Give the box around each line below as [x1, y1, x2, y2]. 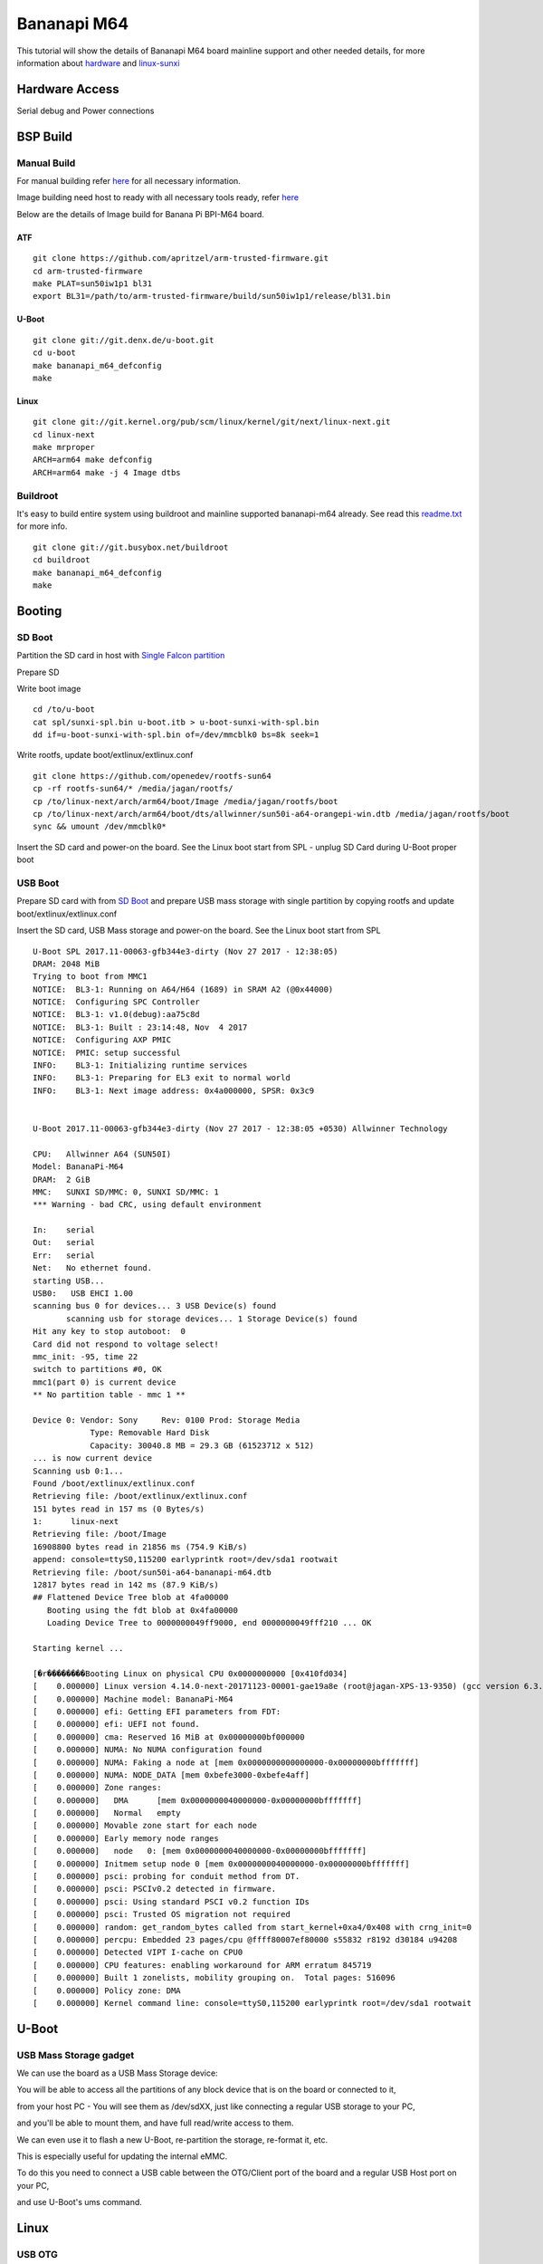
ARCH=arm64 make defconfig [33, 455, 153, 465]
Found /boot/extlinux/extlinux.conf [33, 1478, 195, 1489]
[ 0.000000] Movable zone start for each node [33, 1820, 258, 1831]
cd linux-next [33, 429, 95, 439]
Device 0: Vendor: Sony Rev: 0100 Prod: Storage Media [33, 1415, 300, 1425]
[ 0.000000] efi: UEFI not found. [33, 1719, 201, 1730]
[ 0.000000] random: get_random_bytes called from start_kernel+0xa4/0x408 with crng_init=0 [33, 1922, 472, 1933]
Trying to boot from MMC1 [33, 972, 148, 982]
